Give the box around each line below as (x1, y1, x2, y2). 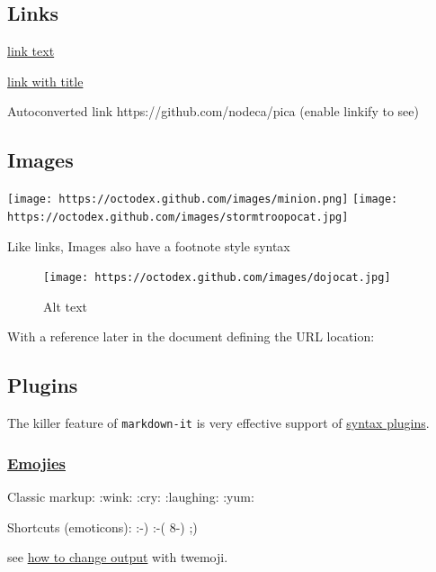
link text (7, 41, 55, 60)
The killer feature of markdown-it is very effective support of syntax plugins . (7, 413, 430, 432)
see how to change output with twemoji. (7, 548, 228, 567)
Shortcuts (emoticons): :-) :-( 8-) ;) (7, 517, 198, 536)
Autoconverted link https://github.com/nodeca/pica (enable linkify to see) (7, 102, 419, 121)
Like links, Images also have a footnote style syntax (7, 236, 290, 255)
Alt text (43, 296, 87, 315)
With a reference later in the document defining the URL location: (7, 327, 375, 346)
